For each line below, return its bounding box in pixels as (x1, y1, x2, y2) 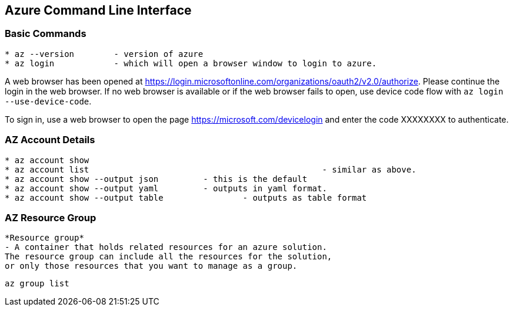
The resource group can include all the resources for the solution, (5, 252, 332, 262)
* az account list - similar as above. (5, 164, 417, 174)
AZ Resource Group (5, 211, 96, 224)
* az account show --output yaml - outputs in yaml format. (5, 183, 327, 193)
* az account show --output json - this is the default (5, 174, 308, 184)
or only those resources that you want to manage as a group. (5, 261, 298, 271)
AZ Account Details (5, 134, 95, 146)
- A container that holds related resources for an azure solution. (5, 242, 327, 252)
